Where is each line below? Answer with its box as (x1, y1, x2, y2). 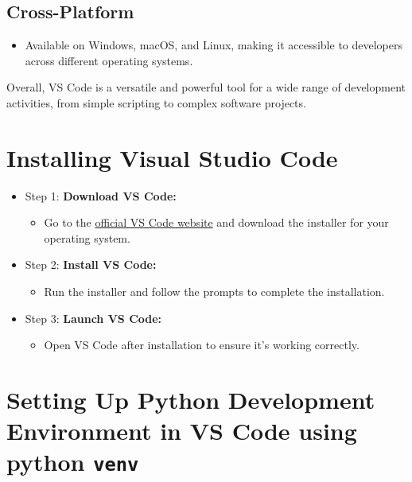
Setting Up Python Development (6, 383, 375, 416)
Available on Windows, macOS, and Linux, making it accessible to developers (25, 37, 403, 53)
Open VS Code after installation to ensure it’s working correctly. (44, 336, 360, 353)
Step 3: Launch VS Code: (25, 309, 162, 326)
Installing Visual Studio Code (6, 141, 338, 173)
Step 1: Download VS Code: (25, 187, 177, 204)
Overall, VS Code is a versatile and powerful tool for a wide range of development (6, 79, 406, 95)
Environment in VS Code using (6, 414, 357, 447)
